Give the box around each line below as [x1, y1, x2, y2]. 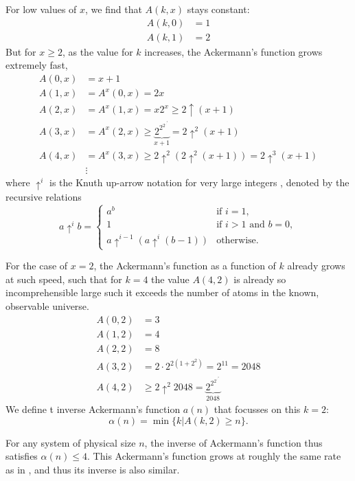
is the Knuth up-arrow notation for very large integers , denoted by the [49, 175, 350, 189]
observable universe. [5, 299, 89, 313]
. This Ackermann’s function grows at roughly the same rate [87, 449, 341, 463]
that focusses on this [214, 402, 301, 416]
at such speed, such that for [5, 271, 122, 286]
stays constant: [187, 2, 250, 16]
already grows [287, 258, 345, 273]
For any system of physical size [5, 435, 136, 449]
